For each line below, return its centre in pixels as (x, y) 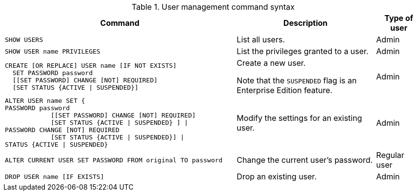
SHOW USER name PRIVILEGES (53, 51)
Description (306, 23)
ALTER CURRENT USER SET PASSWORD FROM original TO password (114, 160)
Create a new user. (271, 63)
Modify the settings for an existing (299, 118)
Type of (399, 18)
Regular (390, 155)
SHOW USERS (24, 39)
